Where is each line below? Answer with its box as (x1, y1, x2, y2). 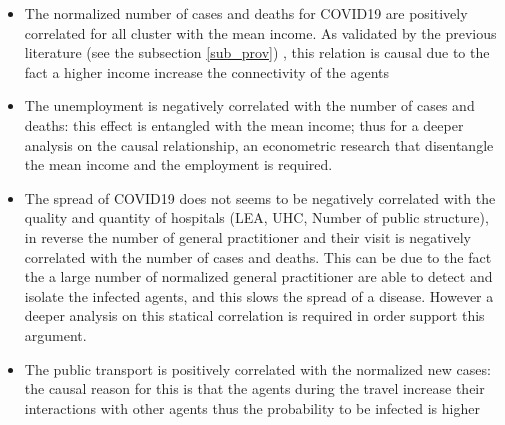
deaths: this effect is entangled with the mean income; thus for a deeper (24, 114, 464, 135)
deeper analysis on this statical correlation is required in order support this (24, 305, 485, 326)
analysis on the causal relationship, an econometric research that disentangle (24, 134, 494, 155)
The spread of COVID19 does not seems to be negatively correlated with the (24, 187, 496, 208)
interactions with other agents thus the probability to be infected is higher (24, 397, 480, 418)
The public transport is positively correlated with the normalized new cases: (24, 358, 491, 379)
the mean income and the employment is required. (24, 154, 333, 175)
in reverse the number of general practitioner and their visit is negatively (24, 226, 471, 247)
